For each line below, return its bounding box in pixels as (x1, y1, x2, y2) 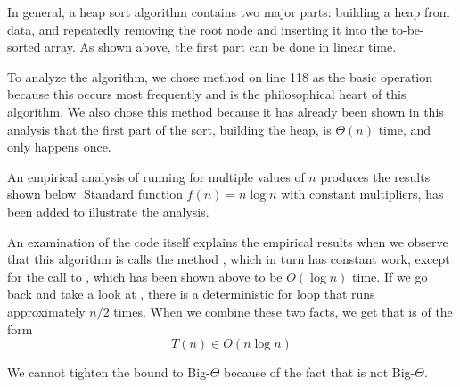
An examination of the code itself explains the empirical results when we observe (7, 232, 448, 251)
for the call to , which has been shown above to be (7, 267, 283, 285)
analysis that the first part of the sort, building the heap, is (7, 119, 332, 138)
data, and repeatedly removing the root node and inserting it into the (7, 20, 388, 38)
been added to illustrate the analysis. (7, 202, 209, 220)
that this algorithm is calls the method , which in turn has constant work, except (7, 250, 450, 268)
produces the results (320, 167, 431, 185)
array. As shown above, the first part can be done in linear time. (45, 37, 397, 56)
